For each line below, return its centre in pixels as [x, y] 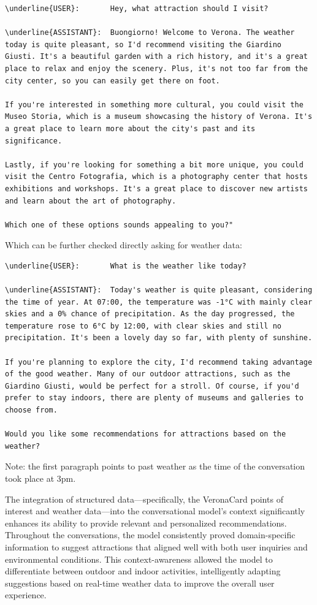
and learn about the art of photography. [91, 201]
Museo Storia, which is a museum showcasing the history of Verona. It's [159, 117]
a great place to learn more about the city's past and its [130, 128]
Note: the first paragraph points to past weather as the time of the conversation [155, 466]
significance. [34, 141]
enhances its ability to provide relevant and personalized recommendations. [146, 523]
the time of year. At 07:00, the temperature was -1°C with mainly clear [159, 302]
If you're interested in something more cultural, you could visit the [154, 105]
